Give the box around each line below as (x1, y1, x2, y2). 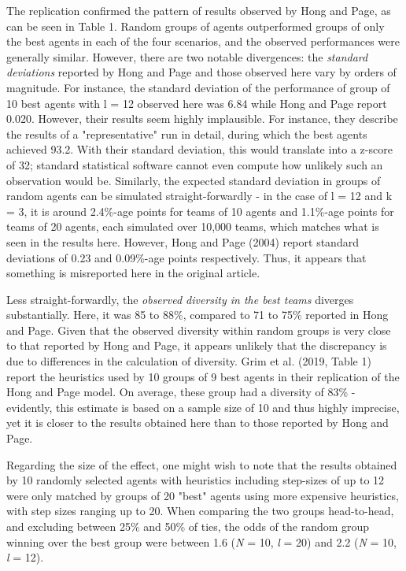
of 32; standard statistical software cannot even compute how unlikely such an (6, 156, 383, 172)
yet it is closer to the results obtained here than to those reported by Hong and (6, 414, 389, 431)
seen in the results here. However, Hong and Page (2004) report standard (6, 233, 359, 250)
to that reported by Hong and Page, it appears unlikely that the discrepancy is (6, 337, 387, 354)
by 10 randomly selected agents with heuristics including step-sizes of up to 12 (6, 472, 385, 488)
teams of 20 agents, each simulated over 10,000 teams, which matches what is (6, 218, 379, 235)
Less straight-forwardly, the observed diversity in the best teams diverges (6, 291, 354, 307)
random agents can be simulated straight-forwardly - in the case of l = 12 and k (6, 187, 393, 204)
